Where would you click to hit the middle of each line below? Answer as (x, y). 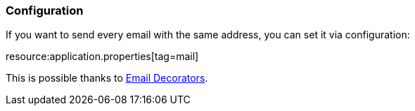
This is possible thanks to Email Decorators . (107, 78)
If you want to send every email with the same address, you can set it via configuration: (208, 35)
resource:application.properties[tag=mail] (102, 57)
